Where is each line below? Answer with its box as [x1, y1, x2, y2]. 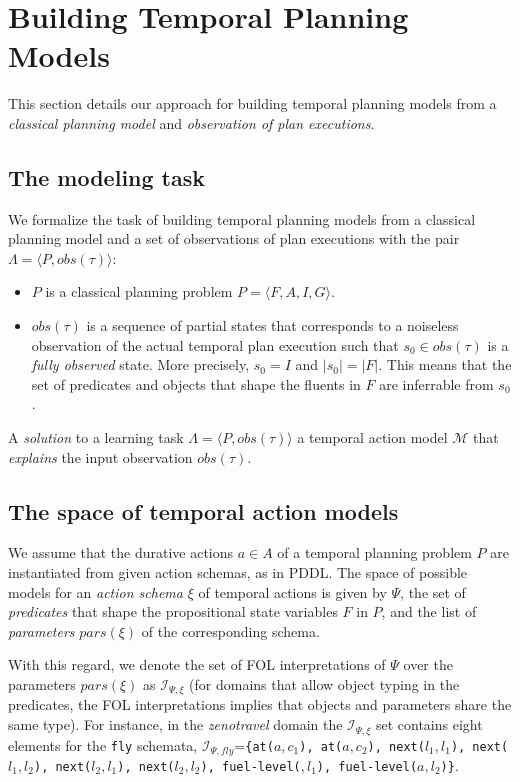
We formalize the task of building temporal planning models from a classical [8, 208, 476, 229]
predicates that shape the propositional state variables [8, 601, 338, 622]
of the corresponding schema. [141, 620, 320, 641]
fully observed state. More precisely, [31, 354, 250, 375]
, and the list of [381, 601, 477, 622]
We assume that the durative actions [8, 542, 234, 563]
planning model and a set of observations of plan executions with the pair [8, 228, 460, 249]
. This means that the [378, 354, 512, 375]
